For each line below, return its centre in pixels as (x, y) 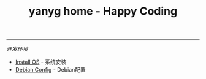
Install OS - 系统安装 (41, 62)
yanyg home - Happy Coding (103, 11)
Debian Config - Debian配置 (50, 70)
